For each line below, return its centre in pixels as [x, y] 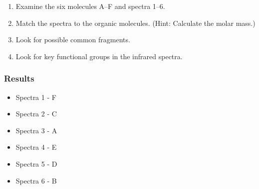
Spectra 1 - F [36, 97]
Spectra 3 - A [36, 130]
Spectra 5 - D [36, 163]
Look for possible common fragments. [73, 40]
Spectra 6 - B [36, 180]
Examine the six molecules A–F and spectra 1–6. [90, 6]
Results [19, 78]
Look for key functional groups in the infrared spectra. [99, 56]
